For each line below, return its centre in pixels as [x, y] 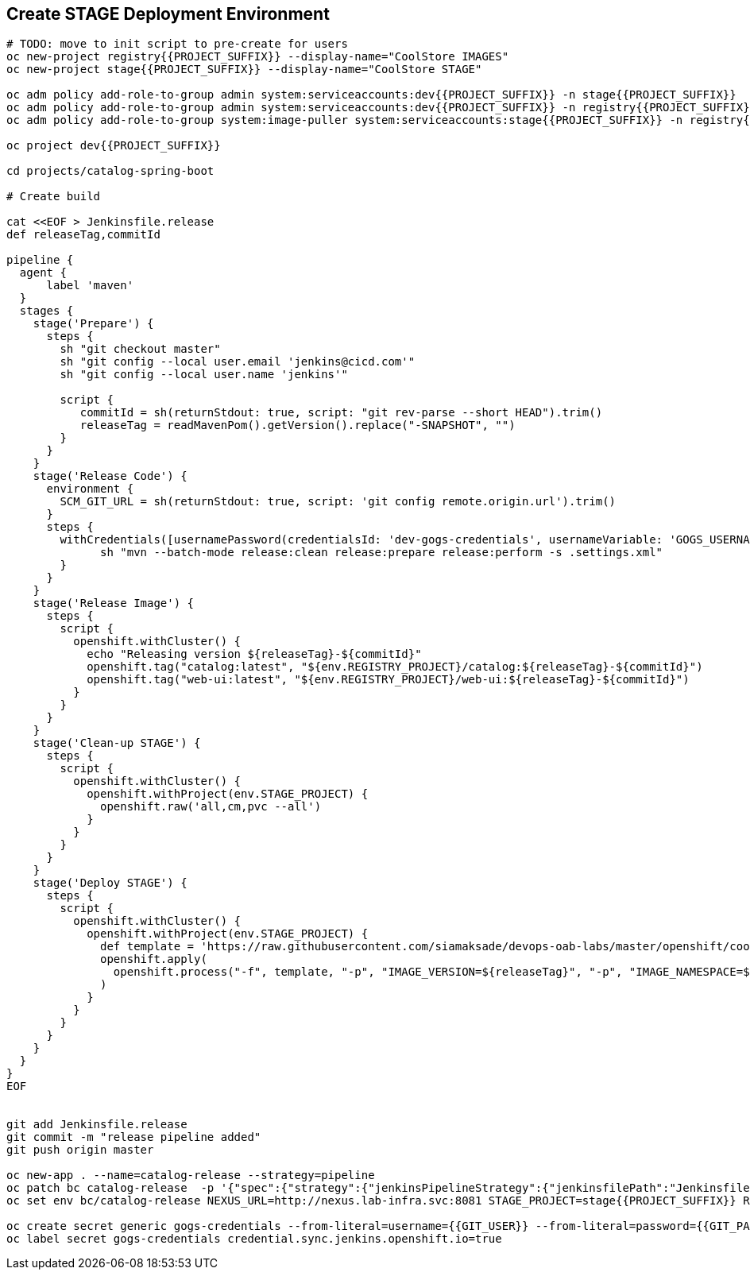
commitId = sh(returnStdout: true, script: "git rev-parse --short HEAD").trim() [341, 413]
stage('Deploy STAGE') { [110, 883]
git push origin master [80, 1150]
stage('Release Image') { [114, 603]
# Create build [54, 197]
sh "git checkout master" [140, 349]
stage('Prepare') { [93, 324]
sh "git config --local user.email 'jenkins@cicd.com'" [238, 362]
